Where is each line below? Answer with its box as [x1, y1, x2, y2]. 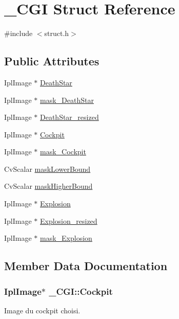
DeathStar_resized [40, 112, 99, 122]
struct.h [44, 28, 69, 39]
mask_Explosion [40, 233, 92, 243]
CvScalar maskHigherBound [4, 181, 93, 191]
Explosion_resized [40, 215, 97, 226]
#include [4, 28, 33, 39]
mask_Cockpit [40, 146, 86, 157]
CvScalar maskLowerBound [4, 163, 91, 174]
